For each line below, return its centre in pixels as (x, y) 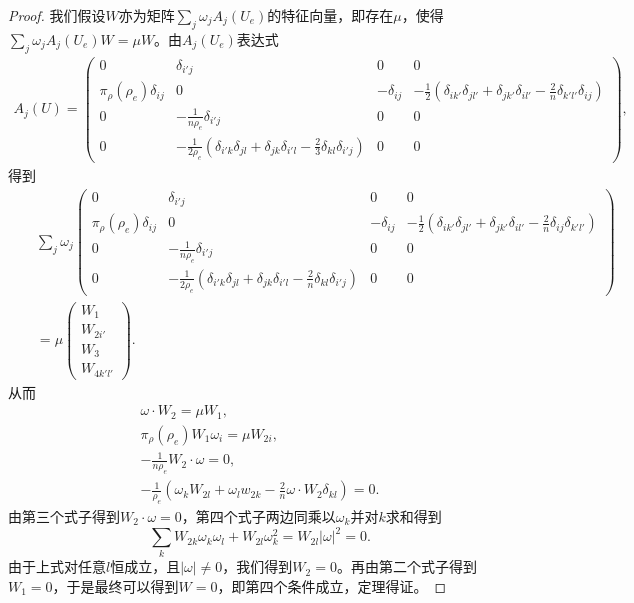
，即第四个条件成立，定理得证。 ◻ (332, 585)
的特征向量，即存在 (330, 15)
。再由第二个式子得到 (406, 566)
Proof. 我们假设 (57, 15)
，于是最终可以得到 (115, 585)
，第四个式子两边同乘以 (258, 515)
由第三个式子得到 (64, 515)
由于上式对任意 (57, 566)
